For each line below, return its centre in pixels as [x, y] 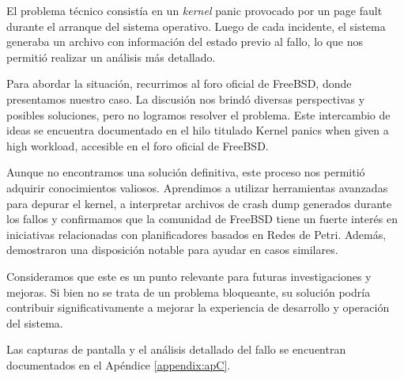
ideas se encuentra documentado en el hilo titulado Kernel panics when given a [198, 130]
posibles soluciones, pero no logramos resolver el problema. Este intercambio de [198, 114]
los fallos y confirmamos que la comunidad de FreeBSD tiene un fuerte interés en [202, 219]
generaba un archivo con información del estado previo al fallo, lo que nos [185, 42]
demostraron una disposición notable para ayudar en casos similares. [172, 250]
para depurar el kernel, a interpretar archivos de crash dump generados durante [199, 203]
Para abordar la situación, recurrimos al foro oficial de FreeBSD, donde [179, 83]
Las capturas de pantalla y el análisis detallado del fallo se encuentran [176, 349]
